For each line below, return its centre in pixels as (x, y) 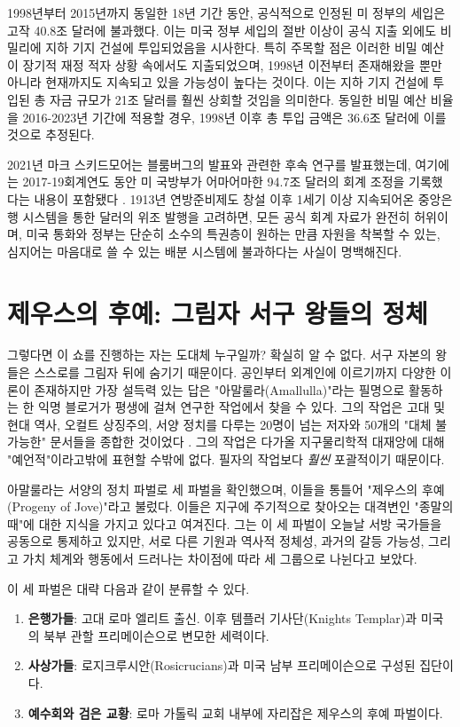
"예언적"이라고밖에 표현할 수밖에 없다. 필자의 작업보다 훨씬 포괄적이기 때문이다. (226, 459)
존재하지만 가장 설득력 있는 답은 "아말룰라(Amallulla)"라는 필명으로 (219, 389)
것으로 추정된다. (51, 134)
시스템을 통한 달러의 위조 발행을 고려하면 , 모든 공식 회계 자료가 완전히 (216, 216)
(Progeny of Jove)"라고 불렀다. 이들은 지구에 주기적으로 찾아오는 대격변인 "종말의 (230, 506)
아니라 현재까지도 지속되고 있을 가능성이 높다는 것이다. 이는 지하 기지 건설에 (218, 82)
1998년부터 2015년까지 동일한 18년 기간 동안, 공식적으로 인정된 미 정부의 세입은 (226, 12)
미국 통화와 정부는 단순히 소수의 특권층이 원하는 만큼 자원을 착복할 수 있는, (233, 234)
